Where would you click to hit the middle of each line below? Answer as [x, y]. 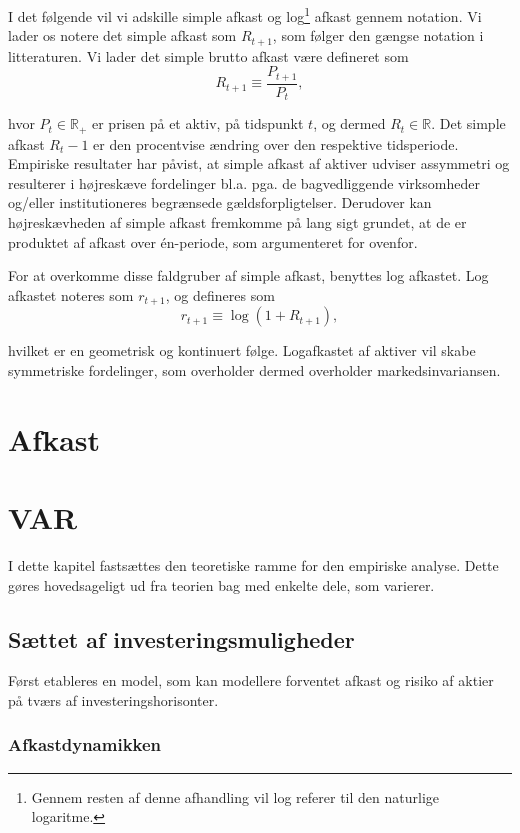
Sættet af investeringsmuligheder [181, 638]
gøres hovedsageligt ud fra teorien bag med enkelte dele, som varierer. [221, 584]
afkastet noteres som [71, 294]
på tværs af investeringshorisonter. [113, 699]
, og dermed [349, 123]
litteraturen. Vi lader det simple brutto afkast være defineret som [208, 55]
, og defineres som [220, 294]
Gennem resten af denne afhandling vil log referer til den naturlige [235, 796]
